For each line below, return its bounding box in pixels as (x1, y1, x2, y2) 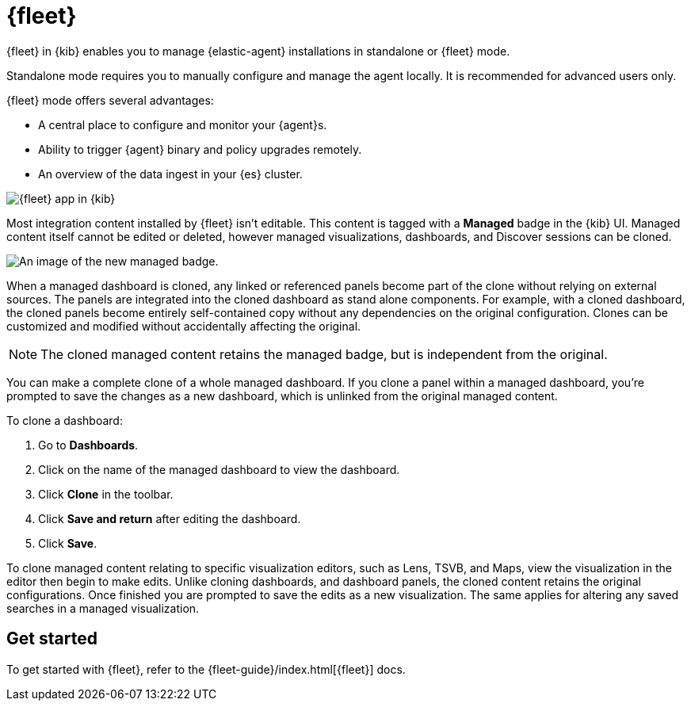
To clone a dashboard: (6, 413, 123, 427)
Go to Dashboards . (38, 438, 139, 452)
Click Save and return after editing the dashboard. (38, 511, 301, 525)
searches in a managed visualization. (6, 601, 200, 615)
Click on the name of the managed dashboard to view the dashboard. (38, 462, 400, 476)
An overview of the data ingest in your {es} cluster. (38, 166, 303, 181)
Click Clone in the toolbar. (38, 487, 174, 501)
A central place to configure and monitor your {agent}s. (38, 117, 327, 132)
